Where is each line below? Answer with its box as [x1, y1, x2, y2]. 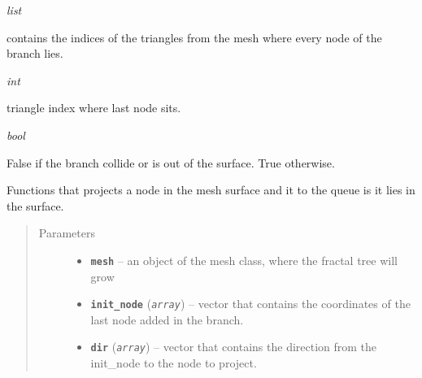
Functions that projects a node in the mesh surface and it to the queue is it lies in [7, 181, 415, 198]
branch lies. [7, 45, 63, 62]
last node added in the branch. [90, 311, 244, 328]
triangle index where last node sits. [7, 99, 181, 116]
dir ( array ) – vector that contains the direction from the [90, 338, 377, 355]
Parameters [38, 224, 95, 241]
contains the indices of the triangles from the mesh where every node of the [7, 28, 382, 46]
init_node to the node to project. [90, 354, 257, 371]
